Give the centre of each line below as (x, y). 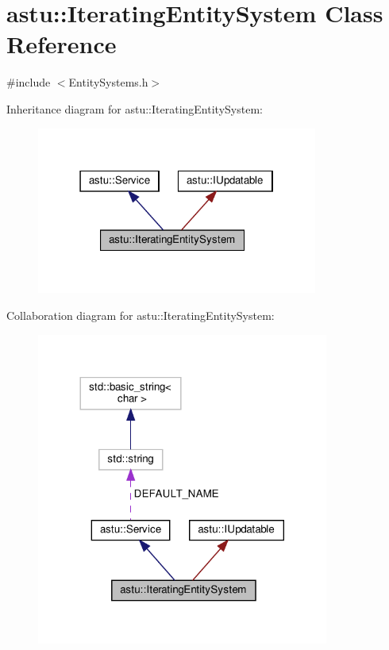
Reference (62, 44)
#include (29, 82)
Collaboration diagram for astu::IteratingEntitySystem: (141, 315)
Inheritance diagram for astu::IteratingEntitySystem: (135, 108)
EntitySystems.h (108, 82)
